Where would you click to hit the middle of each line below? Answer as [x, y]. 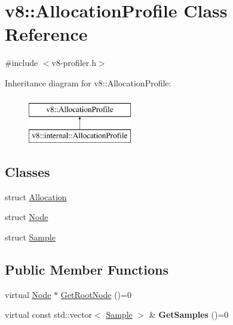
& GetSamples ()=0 [189, 315]
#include [22, 63]
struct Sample [30, 237]
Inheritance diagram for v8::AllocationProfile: [88, 82]
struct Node [27, 217]
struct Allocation [36, 196]
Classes [27, 172]
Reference [46, 34]
